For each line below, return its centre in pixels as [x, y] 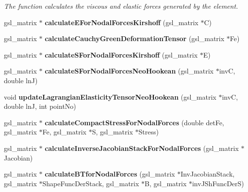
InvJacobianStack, [208, 174]
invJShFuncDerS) [218, 183]
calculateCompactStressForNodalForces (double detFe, [134, 122]
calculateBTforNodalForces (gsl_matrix [110, 174]
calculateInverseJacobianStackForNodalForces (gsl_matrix [142, 148]
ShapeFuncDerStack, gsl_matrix [91, 183]
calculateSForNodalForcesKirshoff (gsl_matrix [121, 54]
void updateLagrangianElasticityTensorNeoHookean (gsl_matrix [110, 96]
